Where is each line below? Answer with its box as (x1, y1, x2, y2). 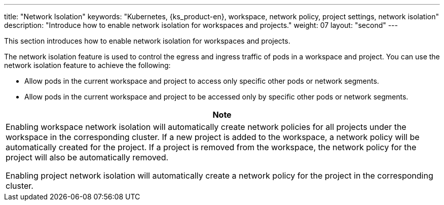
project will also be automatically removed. (6, 152, 169, 162)
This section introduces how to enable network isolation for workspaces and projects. (4, 37, 290, 45)
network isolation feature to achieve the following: (4, 61, 171, 70)
